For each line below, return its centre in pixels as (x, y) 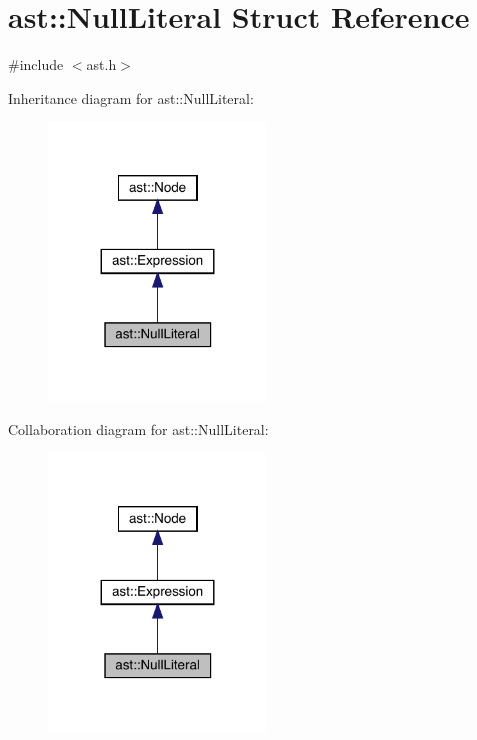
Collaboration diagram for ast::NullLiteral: (138, 428)
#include (36, 64)
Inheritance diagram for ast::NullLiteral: (131, 97)
